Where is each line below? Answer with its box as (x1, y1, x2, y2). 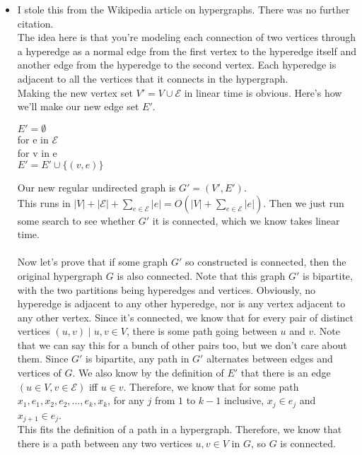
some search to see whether (17, 213, 136, 227)
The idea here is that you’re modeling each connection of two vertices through (17, 30, 356, 45)
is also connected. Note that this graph (117, 268, 286, 283)
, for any (107, 393, 144, 408)
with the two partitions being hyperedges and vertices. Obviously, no (17, 282, 316, 297)
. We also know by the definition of (72, 365, 224, 380)
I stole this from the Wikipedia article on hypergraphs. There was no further (17, 2, 350, 16)
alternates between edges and (206, 351, 333, 366)
